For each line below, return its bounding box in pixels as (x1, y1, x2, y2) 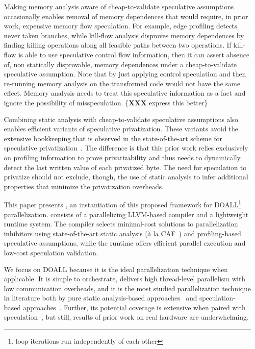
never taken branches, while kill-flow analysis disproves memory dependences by (4, 30, 244, 40)
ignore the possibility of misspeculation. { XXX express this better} (4, 97, 208, 107)
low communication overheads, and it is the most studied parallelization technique (4, 283, 251, 293)
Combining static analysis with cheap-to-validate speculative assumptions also (4, 114, 238, 124)
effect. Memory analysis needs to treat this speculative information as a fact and (4, 88, 246, 98)
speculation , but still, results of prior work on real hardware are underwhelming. (4, 312, 249, 322)
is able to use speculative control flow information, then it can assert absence (18, 49, 250, 59)
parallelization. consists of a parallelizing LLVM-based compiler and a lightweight (4, 209, 249, 219)
